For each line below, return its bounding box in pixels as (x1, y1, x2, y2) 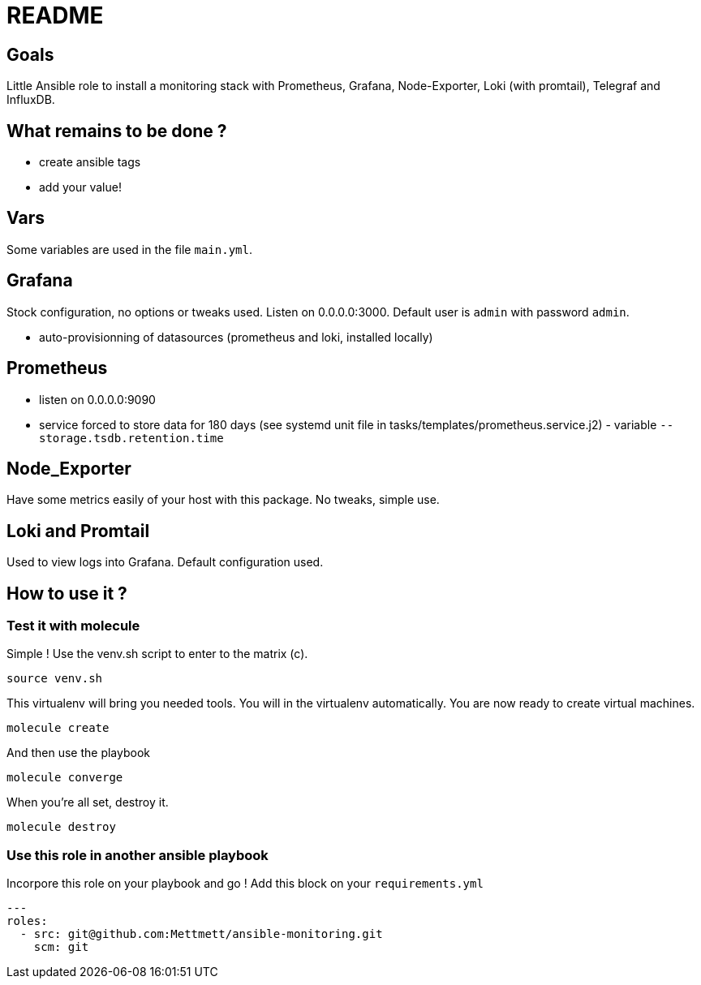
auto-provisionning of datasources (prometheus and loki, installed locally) (39, 329, 433, 344)
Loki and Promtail (6, 520, 150, 541)
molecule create (6, 721, 110, 735)
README (6, 2, 104, 29)
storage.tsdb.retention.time (39, 431, 224, 445)
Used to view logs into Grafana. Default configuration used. (6, 555, 324, 570)
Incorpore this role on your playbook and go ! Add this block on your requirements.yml (6, 876, 484, 891)
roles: (6, 914, 48, 928)
